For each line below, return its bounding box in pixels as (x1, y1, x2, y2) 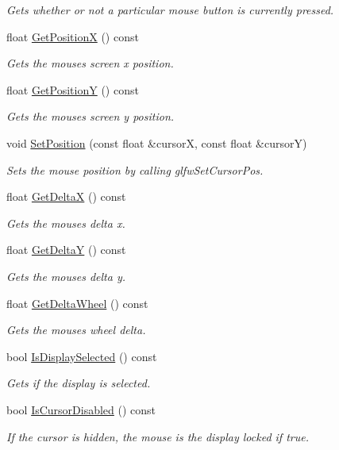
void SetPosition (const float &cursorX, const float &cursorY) (6, 134, 307, 151)
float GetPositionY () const (6, 81, 139, 98)
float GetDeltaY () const (6, 241, 126, 258)
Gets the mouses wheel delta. (6, 321, 146, 338)
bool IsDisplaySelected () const (6, 348, 157, 364)
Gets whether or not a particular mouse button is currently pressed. (6, 2, 334, 17)
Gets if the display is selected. (6, 375, 151, 391)
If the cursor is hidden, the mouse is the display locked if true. (6, 428, 309, 444)
